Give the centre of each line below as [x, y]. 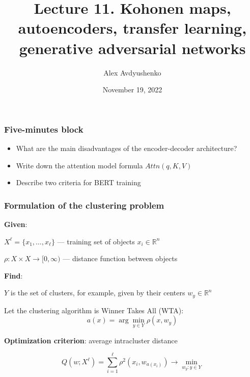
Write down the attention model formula [79, 165]
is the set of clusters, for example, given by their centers [98, 293]
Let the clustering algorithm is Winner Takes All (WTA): [94, 310]
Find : [13, 275]
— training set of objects [96, 241]
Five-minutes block [44, 129]
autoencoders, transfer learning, [132, 28]
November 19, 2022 [132, 90]
